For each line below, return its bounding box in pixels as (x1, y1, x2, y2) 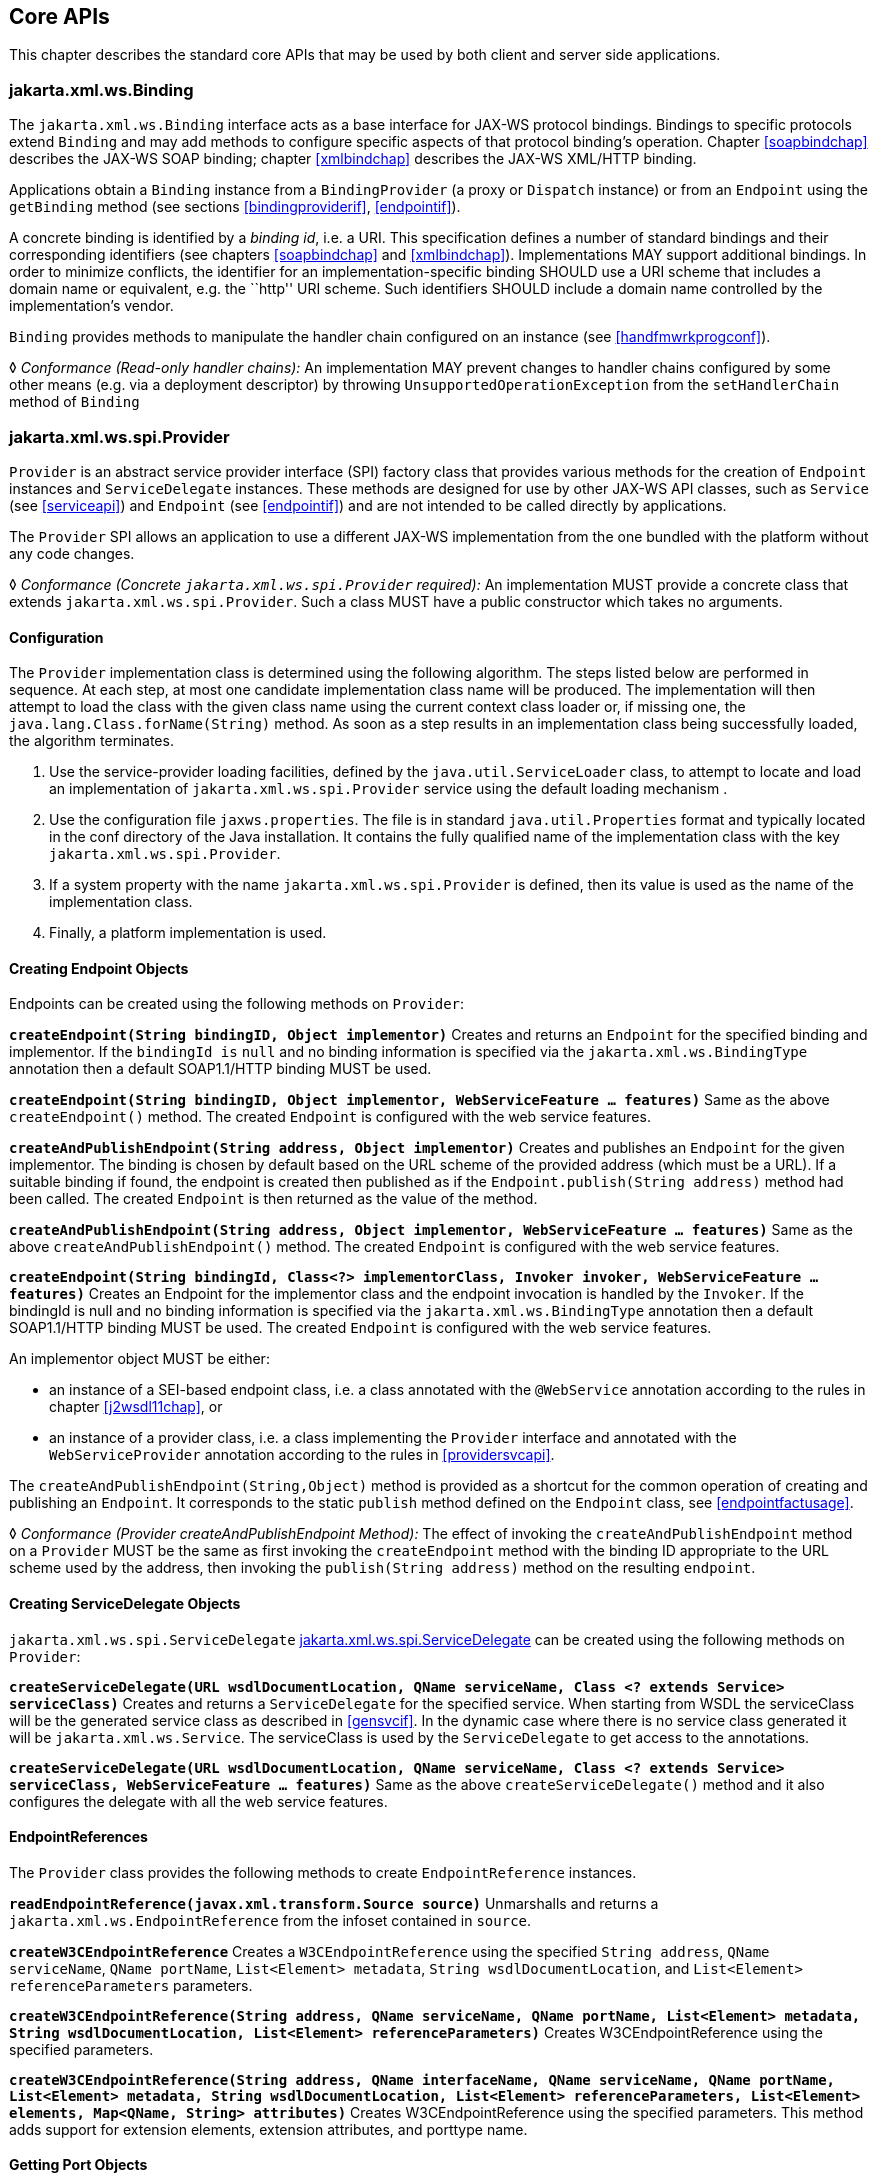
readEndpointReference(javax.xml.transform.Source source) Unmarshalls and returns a (9, 1894, 659, 1912)
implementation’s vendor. (9, 297, 174, 315)
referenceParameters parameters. (9, 1976, 253, 1994)
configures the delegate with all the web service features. (9, 1792, 388, 1810)
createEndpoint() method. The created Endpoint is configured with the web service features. (9, 1108, 651, 1126)
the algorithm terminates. (9, 732, 174, 750)
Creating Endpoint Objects (9, 959, 189, 977)
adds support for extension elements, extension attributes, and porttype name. (9, 2120, 528, 2138)
